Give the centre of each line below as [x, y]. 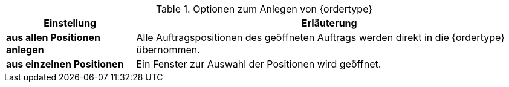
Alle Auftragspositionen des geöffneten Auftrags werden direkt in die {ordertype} [320, 37]
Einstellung [70, 23]
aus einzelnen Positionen [65, 64]
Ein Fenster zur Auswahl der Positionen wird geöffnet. [259, 64]
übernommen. [168, 50]
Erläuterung [329, 23]
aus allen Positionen [53, 37]
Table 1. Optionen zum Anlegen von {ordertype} [264, 9]
